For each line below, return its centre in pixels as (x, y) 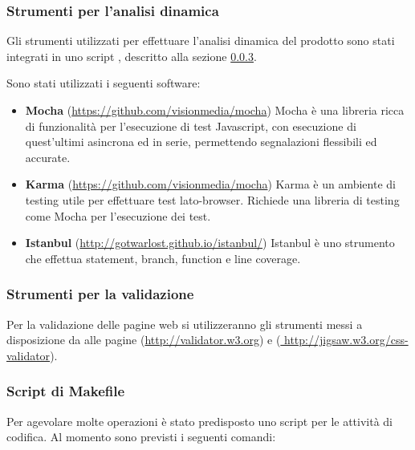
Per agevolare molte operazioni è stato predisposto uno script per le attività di (200, 421)
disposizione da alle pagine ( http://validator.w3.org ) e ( (144, 340)
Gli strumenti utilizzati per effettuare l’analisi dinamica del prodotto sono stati (201, 41)
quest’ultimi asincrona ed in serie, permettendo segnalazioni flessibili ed (201, 142)
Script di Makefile (66, 391)
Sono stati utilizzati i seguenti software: (104, 83)
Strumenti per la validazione (100, 294)
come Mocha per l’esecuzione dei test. (118, 215)
